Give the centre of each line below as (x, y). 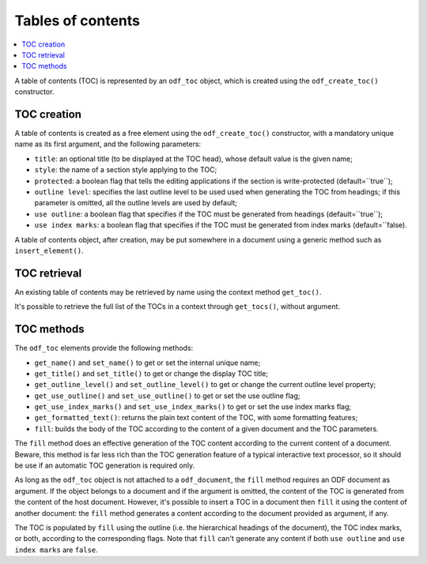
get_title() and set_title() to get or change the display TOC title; (151, 373)
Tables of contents (77, 21)
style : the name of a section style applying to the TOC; (126, 170)
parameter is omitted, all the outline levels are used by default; (136, 203)
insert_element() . (49, 250)
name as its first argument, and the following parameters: (108, 144)
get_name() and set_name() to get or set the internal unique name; (147, 363)
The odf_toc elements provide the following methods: (104, 348)
